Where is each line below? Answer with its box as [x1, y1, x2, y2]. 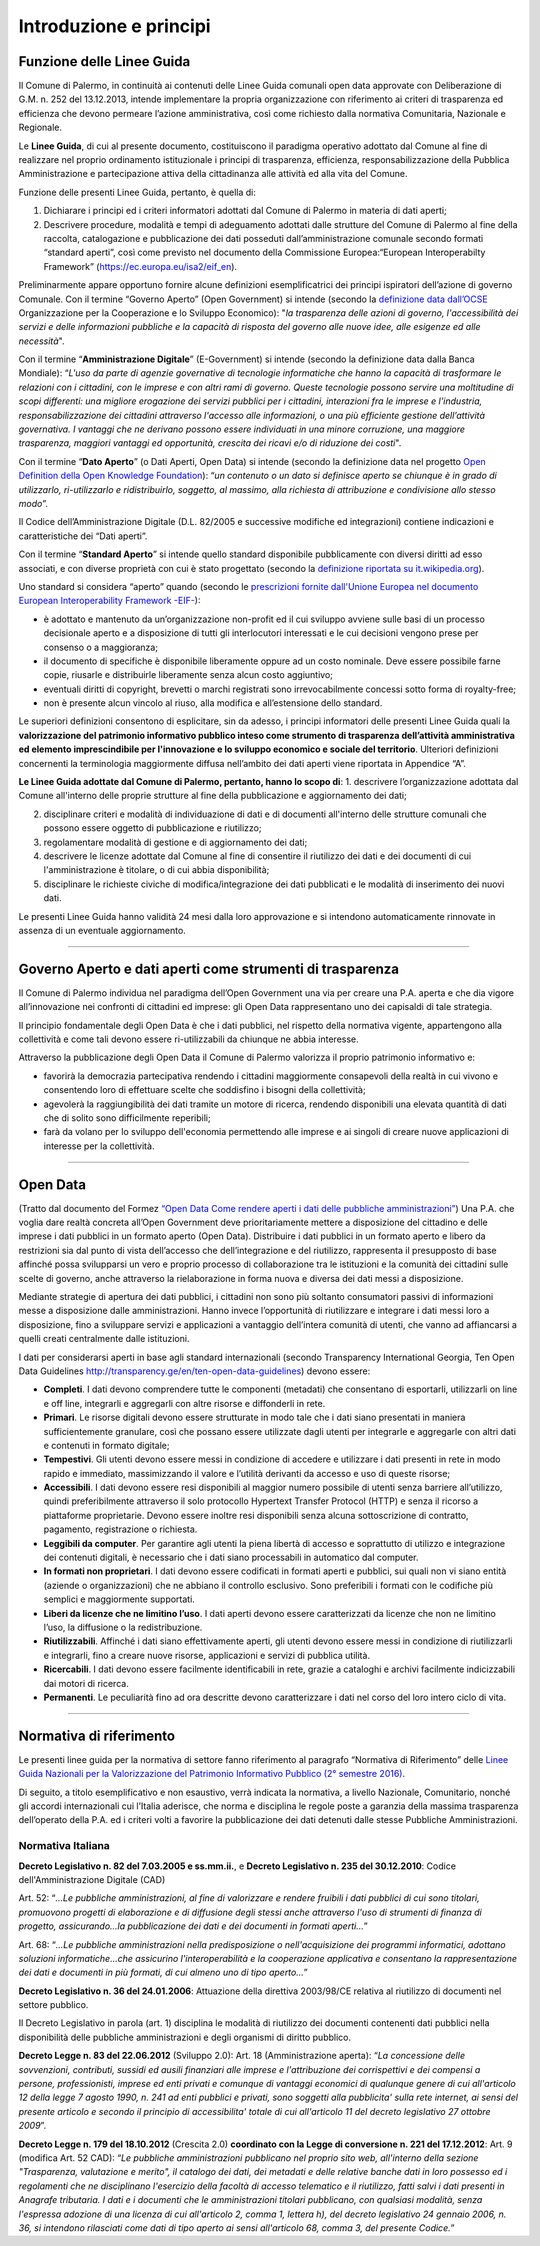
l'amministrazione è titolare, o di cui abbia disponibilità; [43, 864, 270, 876]
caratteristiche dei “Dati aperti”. [18, 530, 148, 542]
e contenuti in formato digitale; [43, 1439, 170, 1451]
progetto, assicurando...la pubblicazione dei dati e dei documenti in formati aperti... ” [18, 1920, 369, 1932]
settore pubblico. [18, 1999, 89, 2011]
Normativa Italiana [18, 1839, 110, 1853]
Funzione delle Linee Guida [18, 53, 191, 70]
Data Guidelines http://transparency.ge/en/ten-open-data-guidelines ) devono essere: [18, 1365, 371, 1377]
